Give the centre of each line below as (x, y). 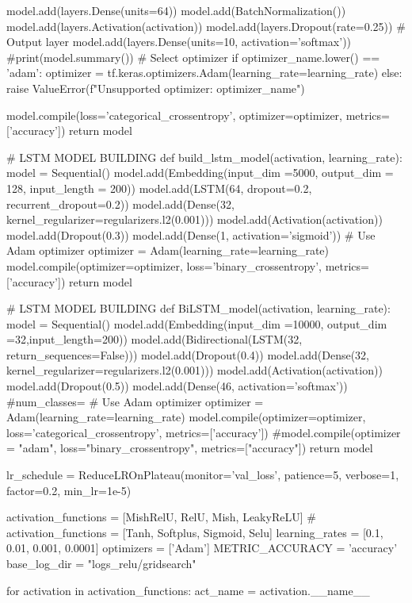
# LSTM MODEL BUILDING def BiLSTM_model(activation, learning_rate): (198, 308)
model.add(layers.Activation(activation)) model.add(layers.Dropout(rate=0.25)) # (206, 26)
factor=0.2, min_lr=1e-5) (69, 490)
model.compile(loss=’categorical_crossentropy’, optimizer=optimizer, (175, 115)
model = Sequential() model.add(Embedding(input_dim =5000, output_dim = (200, 173)
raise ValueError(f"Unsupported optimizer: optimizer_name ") (156, 88)
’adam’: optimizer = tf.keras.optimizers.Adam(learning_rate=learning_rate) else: (204, 73)
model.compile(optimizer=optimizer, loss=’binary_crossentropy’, (164, 265)
